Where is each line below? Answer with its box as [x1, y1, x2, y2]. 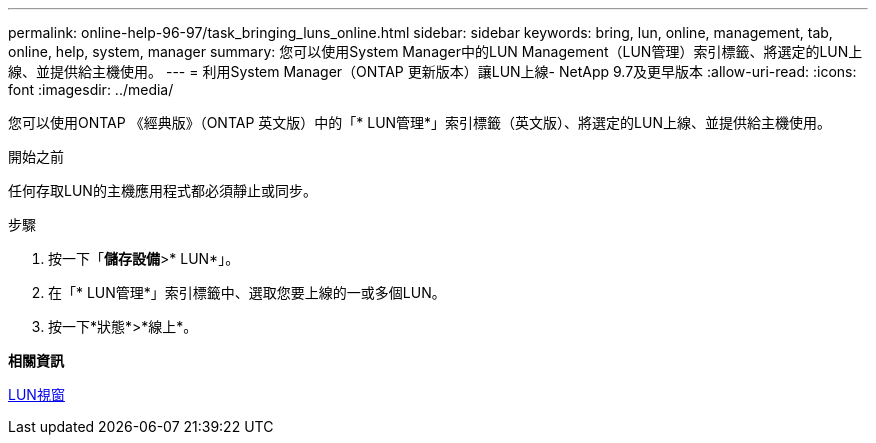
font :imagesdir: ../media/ [8, 81, 174, 98]
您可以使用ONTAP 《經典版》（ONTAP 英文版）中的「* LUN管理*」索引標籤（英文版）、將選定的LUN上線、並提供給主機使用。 [8, 114, 832, 131]
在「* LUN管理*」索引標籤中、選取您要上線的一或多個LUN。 [48, 284, 446, 301]
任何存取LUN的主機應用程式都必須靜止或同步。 [8, 182, 317, 199]
